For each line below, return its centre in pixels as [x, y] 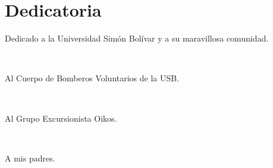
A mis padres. [30, 158]
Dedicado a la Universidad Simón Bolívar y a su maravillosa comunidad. [137, 38]
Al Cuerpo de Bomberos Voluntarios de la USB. [92, 78]
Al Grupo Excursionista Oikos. [61, 118]
